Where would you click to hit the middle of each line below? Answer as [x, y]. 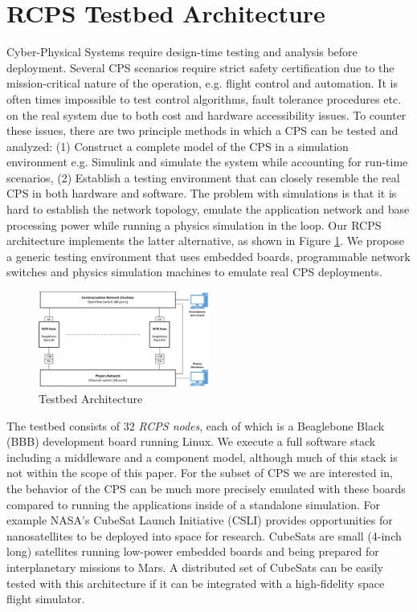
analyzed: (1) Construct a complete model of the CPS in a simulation [178, 146]
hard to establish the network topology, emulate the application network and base [208, 209]
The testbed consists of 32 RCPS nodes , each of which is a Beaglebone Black [196, 425]
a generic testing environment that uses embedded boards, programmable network [208, 256]
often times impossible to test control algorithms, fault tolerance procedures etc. [204, 98]
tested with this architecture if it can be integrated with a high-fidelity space [196, 583]
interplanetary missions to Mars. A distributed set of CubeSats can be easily [195, 567]
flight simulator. [46, 599]
